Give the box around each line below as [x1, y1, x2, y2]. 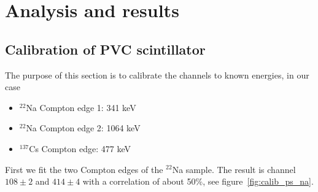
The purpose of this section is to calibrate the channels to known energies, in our [5, 68, 309, 81]
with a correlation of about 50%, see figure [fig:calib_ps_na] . [82, 175, 314, 188]
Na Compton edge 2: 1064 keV [26, 121, 141, 134]
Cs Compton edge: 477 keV [29, 142, 131, 155]
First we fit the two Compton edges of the [5, 163, 163, 175]
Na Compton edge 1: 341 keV [26, 101, 136, 113]
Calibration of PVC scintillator [5, 39, 206, 58]
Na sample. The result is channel [172, 163, 296, 175]
